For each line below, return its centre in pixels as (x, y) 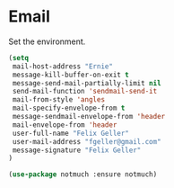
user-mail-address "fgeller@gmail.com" (87, 141)
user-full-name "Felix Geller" (70, 133)
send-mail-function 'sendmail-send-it (85, 92)
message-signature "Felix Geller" (77, 150)
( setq (18, 58)
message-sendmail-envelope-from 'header (89, 117)
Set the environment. (47, 41)
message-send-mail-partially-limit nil (87, 83)
